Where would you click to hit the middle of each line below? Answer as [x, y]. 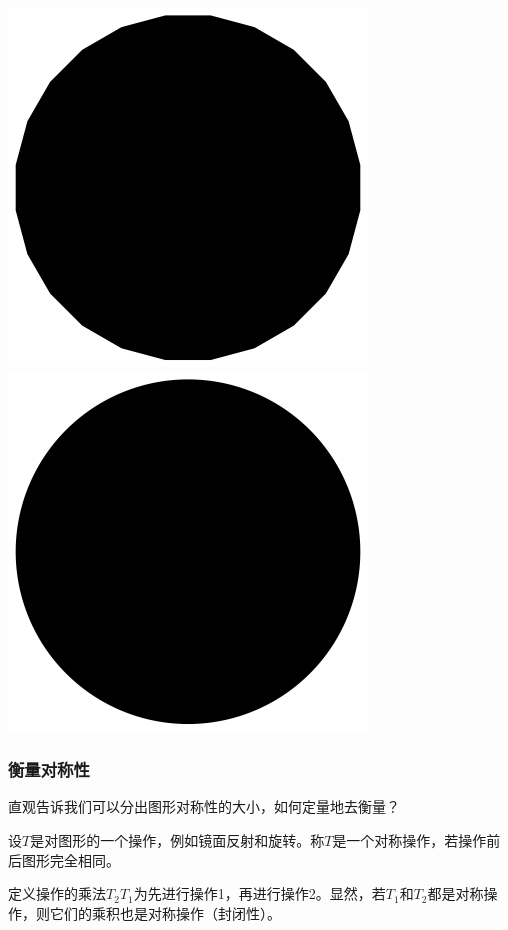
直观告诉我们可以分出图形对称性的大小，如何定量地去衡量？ [204, 806]
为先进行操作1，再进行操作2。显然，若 [259, 893]
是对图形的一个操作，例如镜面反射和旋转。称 [177, 840]
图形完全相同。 [70, 859]
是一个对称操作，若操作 [409, 840]
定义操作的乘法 [57, 893]
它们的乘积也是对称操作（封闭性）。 [165, 912]
